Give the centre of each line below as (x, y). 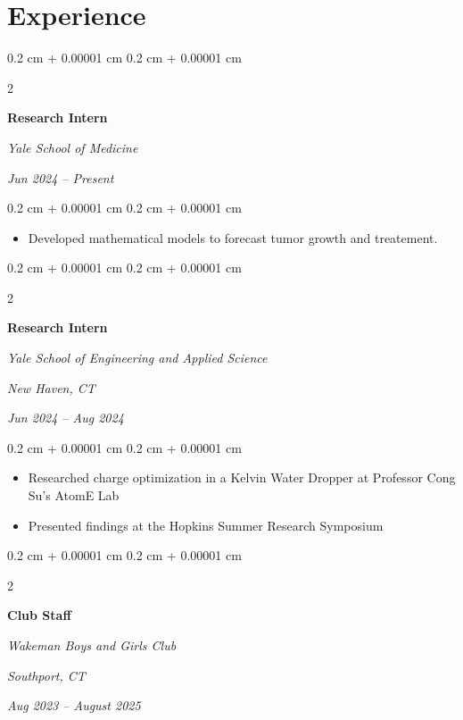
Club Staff (39, 615)
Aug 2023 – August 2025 (74, 705)
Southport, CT (46, 675)
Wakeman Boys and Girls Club (92, 645)
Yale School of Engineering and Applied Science (137, 358)
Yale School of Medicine (73, 147)
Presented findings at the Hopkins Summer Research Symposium (206, 525)
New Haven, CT (51, 387)
